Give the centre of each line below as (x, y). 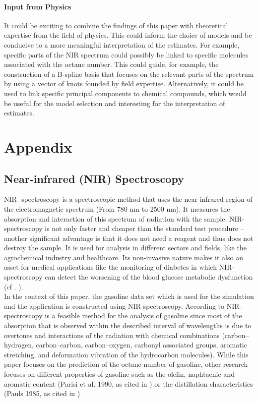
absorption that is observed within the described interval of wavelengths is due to (128, 325)
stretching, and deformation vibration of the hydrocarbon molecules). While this (126, 354)
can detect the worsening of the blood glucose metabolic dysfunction (149, 277)
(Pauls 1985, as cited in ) (42, 393)
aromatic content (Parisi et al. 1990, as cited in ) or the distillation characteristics (129, 383)
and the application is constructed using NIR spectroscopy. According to (114, 306)
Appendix (38, 146)
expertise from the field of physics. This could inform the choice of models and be (128, 35)
